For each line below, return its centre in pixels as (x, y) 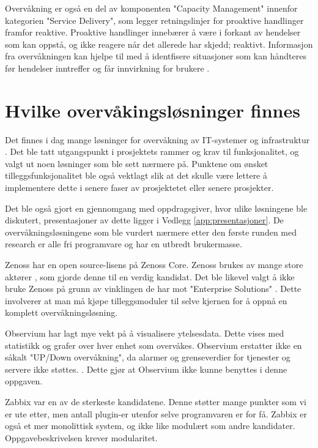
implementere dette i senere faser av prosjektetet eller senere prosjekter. (139, 188)
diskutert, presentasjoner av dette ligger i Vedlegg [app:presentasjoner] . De (144, 220)
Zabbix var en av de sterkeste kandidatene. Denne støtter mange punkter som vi (156, 401)
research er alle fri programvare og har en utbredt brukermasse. (124, 244)
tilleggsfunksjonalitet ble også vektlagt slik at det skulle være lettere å (136, 175)
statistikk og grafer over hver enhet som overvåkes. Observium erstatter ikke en (153, 345)
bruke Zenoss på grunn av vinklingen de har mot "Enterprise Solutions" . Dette (153, 289)
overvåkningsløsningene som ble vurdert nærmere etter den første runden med (151, 232)
